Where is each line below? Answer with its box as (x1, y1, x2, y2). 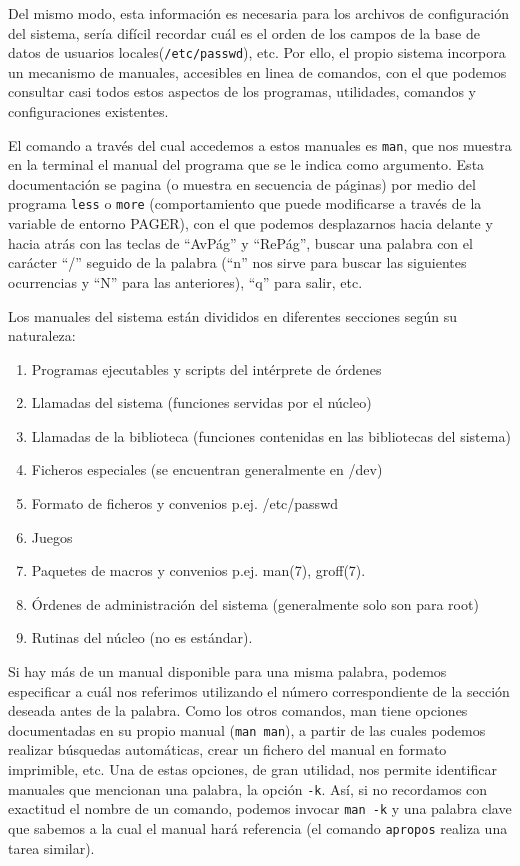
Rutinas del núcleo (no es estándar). (31, 627, 253, 648)
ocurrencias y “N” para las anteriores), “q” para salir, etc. (8, 271, 363, 292)
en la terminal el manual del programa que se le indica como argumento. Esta (8, 154, 485, 175)
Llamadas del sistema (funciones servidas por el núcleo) (31, 392, 372, 413)
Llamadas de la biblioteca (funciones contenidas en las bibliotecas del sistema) (31, 425, 511, 446)
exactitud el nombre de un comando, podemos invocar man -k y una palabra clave (8, 798, 512, 819)
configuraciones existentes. (8, 101, 169, 122)
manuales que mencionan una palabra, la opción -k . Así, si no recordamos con (8, 778, 488, 799)
